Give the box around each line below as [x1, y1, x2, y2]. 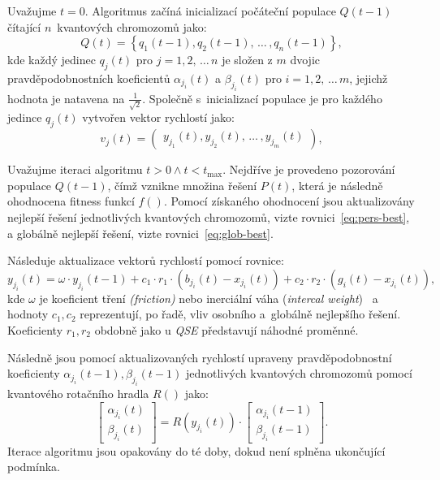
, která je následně [291, 176, 383, 193]
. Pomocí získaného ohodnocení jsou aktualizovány [163, 192, 415, 210]
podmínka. [7, 458, 60, 475]
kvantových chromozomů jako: [57, 18, 207, 35]
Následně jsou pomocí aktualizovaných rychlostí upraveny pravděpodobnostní [7, 348, 392, 365]
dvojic [290, 51, 320, 68]
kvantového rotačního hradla [7, 384, 149, 401]
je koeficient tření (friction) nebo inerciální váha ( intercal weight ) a [39, 289, 378, 306]
